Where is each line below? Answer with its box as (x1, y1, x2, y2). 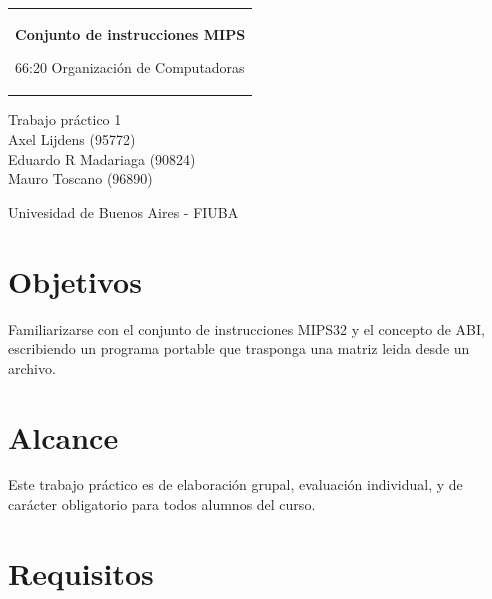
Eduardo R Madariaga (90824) (8, 148, 196, 169)
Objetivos (8, 260, 142, 301)
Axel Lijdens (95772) (8, 129, 136, 150)
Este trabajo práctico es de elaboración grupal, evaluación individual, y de (8, 474, 463, 495)
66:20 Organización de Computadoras (15, 57, 245, 78)
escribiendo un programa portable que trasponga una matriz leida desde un (8, 338, 470, 359)
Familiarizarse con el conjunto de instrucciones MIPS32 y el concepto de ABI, (8, 318, 485, 339)
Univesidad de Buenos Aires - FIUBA (8, 201, 239, 222)
